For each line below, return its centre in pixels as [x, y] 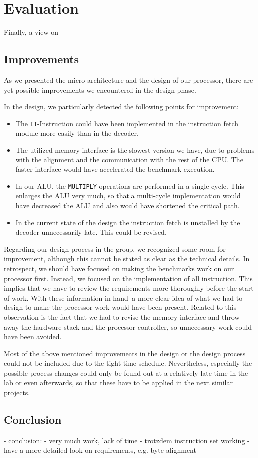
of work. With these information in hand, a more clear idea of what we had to [123, 297]
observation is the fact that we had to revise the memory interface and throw [122, 317]
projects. [17, 392]
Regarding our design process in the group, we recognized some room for [115, 248]
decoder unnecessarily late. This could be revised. [91, 232]
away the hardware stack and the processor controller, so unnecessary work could [128, 327]
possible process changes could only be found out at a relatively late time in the [126, 373]
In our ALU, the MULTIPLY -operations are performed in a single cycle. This [130, 186]
